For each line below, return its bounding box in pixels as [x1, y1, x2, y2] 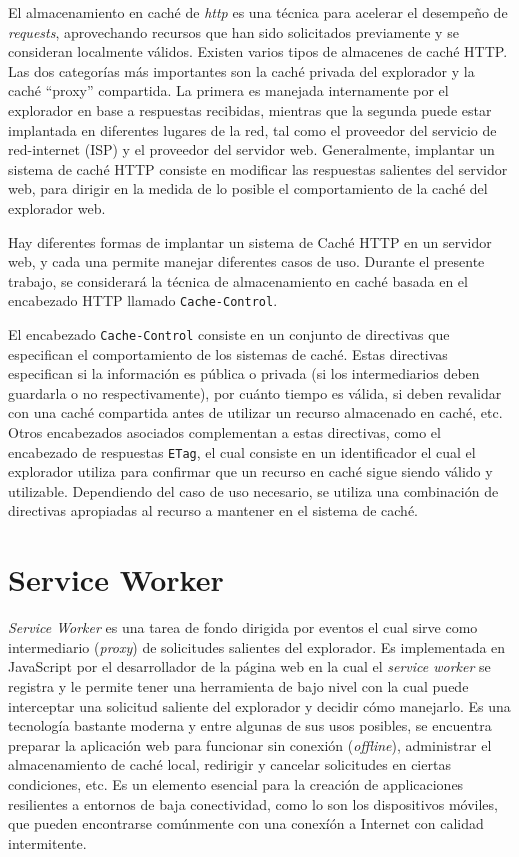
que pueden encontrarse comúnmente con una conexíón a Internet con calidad [8, 813, 484, 834]
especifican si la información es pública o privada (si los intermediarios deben [8, 363, 480, 384]
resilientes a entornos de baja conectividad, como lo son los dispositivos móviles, [8, 793, 498, 814]
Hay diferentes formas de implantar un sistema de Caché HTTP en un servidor [8, 231, 492, 252]
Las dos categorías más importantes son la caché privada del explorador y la [8, 60, 475, 81]
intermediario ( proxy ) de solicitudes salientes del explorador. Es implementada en [8, 636, 506, 657]
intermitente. [8, 832, 87, 853]
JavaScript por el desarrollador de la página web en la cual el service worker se [8, 656, 491, 677]
